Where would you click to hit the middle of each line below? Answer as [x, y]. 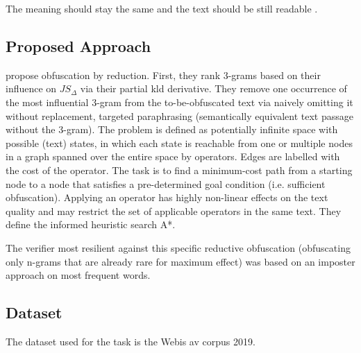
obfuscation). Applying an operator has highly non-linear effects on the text [167, 197]
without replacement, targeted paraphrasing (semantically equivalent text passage [179, 115]
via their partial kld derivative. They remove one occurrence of [213, 88]
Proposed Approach [78, 45]
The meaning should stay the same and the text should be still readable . [162, 8]
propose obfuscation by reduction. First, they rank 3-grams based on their [163, 75]
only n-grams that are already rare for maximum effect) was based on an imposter [180, 261]
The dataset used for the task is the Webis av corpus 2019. [131, 341]
